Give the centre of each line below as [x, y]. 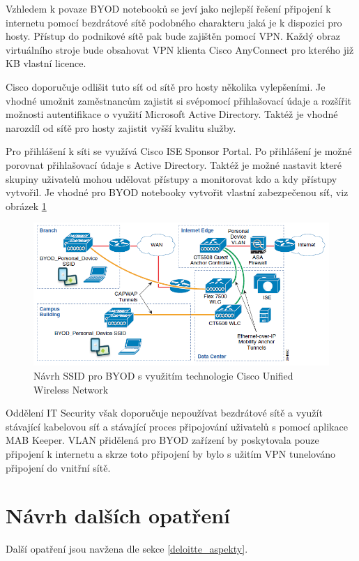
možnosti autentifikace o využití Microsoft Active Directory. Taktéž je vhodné [172, 114]
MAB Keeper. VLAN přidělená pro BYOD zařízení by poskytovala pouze [162, 440]
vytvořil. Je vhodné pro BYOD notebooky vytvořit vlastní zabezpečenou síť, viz [177, 192]
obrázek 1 [26, 205]
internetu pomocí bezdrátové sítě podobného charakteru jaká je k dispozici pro [174, 22]
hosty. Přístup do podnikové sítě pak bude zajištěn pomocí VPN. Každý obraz [173, 36]
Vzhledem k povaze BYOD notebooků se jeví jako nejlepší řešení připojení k [168, 8]
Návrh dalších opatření [118, 515]
